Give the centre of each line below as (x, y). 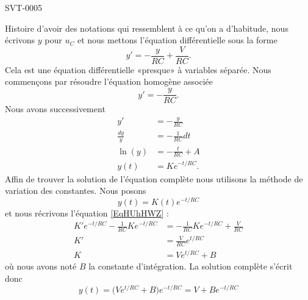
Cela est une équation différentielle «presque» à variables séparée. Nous (138, 69)
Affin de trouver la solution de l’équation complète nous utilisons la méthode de (154, 178)
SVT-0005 (24, 7)
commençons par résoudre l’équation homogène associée (109, 81)
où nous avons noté (41, 266)
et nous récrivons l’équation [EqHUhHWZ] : (87, 212)
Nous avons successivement (55, 109)
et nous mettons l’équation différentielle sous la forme (177, 40)
